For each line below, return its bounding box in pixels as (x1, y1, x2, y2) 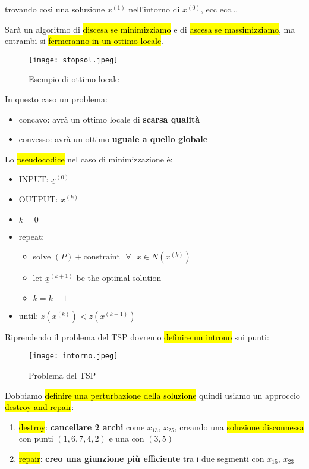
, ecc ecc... (200, 3, 238, 15)
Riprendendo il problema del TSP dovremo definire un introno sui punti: (5, 330, 269, 343)
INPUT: (18, 173, 49, 185)
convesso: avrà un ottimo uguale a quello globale (18, 133, 208, 145)
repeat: (18, 230, 45, 242)
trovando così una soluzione (5, 3, 105, 15)
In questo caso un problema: (5, 93, 108, 105)
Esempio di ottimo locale (29, 73, 119, 85)
